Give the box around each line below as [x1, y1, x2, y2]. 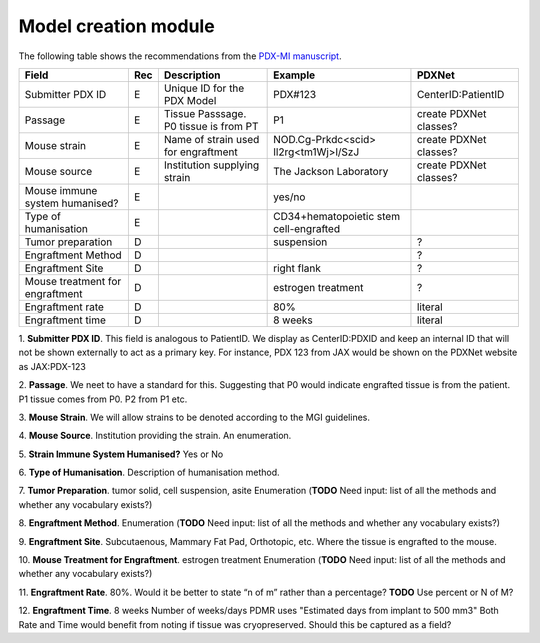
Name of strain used [163, 132, 260, 146]
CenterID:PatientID [416, 87, 505, 101]
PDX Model [163, 93, 217, 107]
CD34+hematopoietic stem [273, 209, 400, 223]
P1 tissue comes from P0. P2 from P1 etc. [18, 393, 188, 405]
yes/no [273, 190, 306, 204]
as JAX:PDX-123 [18, 360, 87, 372]
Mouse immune [24, 183, 98, 197]
